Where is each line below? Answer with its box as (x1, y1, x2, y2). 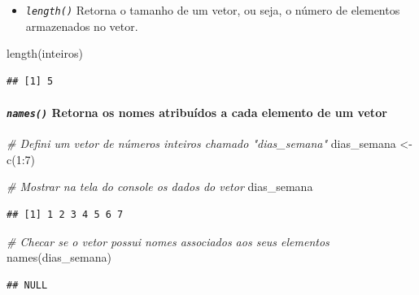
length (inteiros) (7, 45, 83, 62)
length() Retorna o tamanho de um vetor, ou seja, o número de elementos (25, 2, 400, 18)
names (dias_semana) (7, 249, 111, 266)
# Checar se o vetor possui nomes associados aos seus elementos (7, 232, 330, 249)
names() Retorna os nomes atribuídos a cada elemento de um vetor (7, 104, 387, 121)
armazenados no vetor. (25, 17, 138, 34)
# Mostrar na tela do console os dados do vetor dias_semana (7, 178, 313, 195)
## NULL (7, 279, 48, 291)
